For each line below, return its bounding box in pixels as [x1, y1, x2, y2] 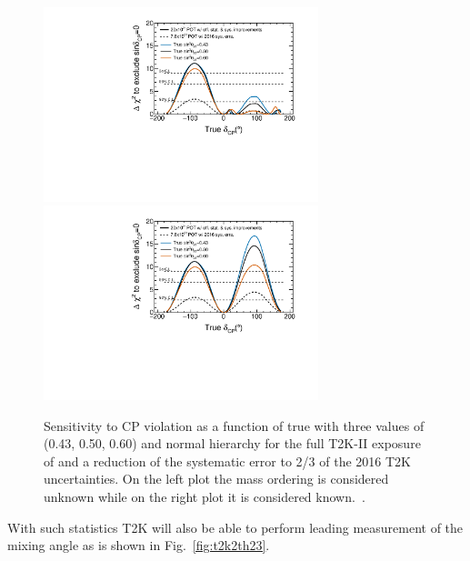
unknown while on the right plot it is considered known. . [44, 486, 365, 506]
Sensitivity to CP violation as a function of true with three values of [44, 416, 425, 435]
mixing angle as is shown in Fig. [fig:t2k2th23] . [7, 536, 270, 555]
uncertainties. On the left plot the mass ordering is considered [44, 469, 389, 488]
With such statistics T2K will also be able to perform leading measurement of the [7, 517, 464, 536]
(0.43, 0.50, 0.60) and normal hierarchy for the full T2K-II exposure [44, 434, 421, 453]
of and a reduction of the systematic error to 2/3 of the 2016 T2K [44, 451, 411, 470]
